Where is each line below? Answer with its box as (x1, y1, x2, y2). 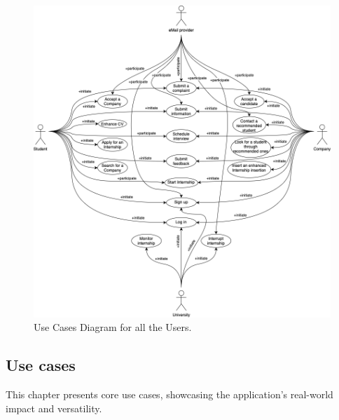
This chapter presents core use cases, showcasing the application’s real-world (6, 387, 333, 402)
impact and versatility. (6, 400, 102, 415)
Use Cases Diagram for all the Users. (34, 320, 192, 334)
